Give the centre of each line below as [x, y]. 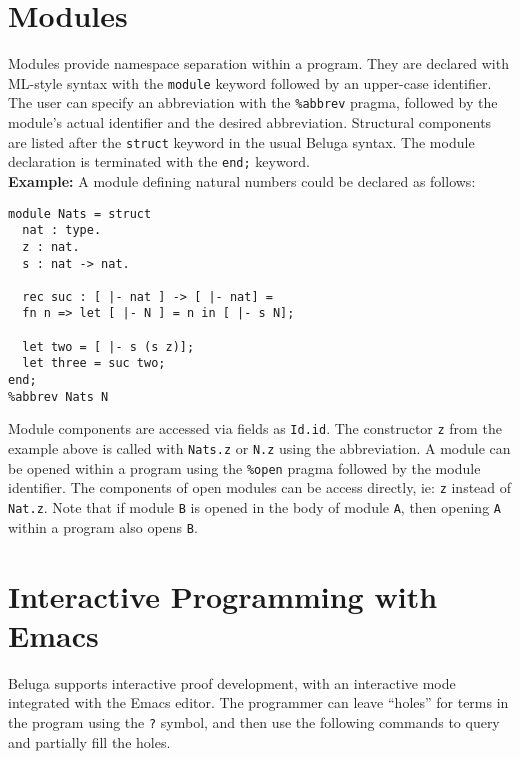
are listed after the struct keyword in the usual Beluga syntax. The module [241, 141]
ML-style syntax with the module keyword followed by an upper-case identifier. [250, 82]
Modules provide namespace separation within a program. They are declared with [258, 63]
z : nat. [51, 246]
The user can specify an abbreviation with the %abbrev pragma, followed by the [253, 102]
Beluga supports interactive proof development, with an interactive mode [232, 682]
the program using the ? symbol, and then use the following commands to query [254, 721]
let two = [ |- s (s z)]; [108, 346]
